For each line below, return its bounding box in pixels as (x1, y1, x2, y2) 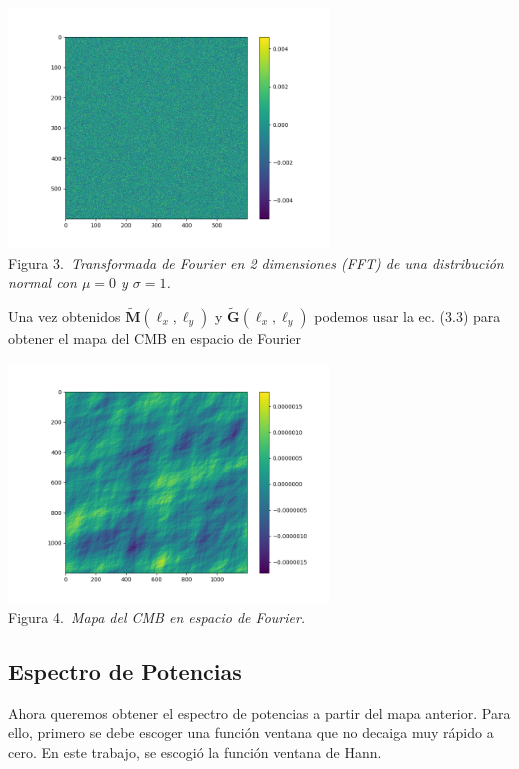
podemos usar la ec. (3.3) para (314, 305, 501, 326)
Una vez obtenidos (8, 305, 121, 326)
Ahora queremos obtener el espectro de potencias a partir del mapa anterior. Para (8, 702, 511, 723)
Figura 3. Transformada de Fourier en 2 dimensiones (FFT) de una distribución (8, 252, 504, 273)
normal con (8, 272, 77, 293)
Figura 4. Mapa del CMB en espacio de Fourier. (8, 607, 306, 628)
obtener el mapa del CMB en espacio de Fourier (8, 327, 302, 348)
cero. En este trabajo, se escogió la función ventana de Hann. (8, 742, 382, 763)
